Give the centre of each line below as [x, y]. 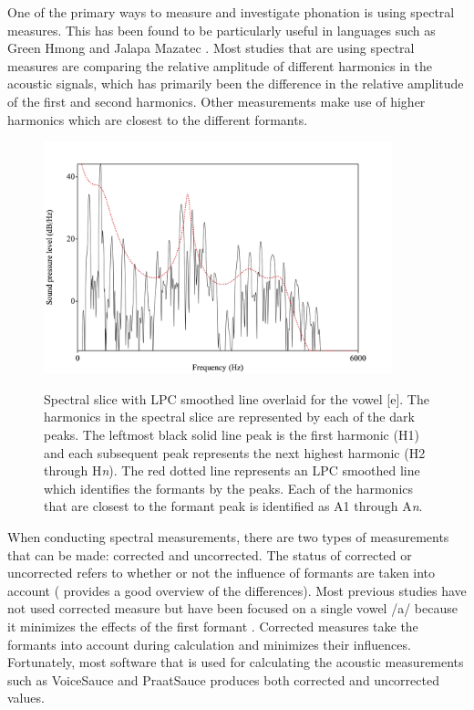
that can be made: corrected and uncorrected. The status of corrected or [210, 554]
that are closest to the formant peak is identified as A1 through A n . [233, 506]
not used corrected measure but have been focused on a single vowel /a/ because [232, 608]
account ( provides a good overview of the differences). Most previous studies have [237, 590]
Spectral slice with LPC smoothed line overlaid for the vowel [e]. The [237, 398]
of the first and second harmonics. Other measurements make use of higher [216, 101]
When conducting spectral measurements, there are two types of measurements [228, 537]
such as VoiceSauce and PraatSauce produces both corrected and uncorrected [223, 679]
